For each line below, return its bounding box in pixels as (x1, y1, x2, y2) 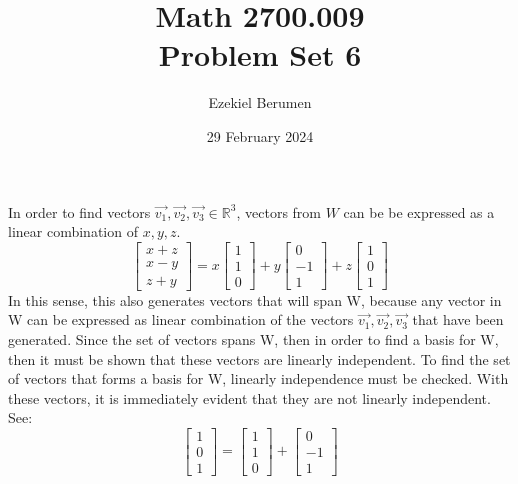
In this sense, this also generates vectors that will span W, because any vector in (8, 289, 502, 310)
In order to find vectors (8, 201, 151, 222)
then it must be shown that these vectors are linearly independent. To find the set (8, 348, 511, 369)
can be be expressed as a (343, 201, 495, 222)
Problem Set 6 (158, 34, 362, 75)
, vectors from (236, 201, 322, 222)
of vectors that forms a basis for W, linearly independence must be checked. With (8, 368, 509, 389)
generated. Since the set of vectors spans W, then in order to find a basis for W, (8, 328, 499, 349)
